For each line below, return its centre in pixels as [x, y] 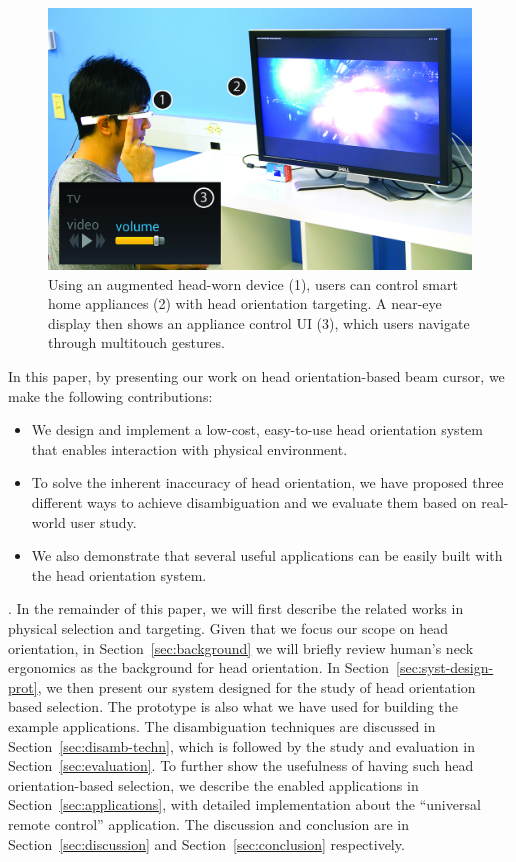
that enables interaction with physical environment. [189, 448]
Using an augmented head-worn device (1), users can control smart [253, 283]
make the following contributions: [110, 395]
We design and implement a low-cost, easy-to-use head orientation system [257, 429]
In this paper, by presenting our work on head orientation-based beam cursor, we [256, 376]
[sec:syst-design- [445, 667]
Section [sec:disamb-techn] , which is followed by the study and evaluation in [241, 745]
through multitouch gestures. [136, 342]
